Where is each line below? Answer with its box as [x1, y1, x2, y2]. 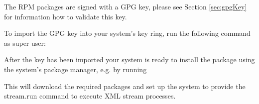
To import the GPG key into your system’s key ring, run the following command [4, 28, 251, 38]
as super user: [4, 37, 46, 48]
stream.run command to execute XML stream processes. [4, 91, 176, 101]
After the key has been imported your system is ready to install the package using [4, 54, 255, 65]
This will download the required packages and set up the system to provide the [4, 81, 246, 91]
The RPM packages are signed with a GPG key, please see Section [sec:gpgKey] [4, 1, 247, 11]
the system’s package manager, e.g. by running [4, 64, 147, 74]
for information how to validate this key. [4, 11, 127, 21]
